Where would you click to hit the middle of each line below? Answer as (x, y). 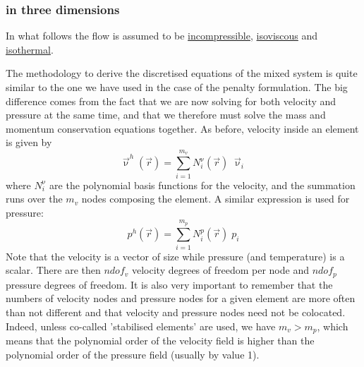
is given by (29, 142)
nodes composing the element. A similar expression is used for (216, 199)
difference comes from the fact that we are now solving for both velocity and (171, 101)
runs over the (34, 199)
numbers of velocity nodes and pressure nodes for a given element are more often (181, 298)
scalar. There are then (53, 270)
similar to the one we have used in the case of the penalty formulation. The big (177, 87)
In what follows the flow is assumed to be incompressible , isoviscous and (162, 36)
